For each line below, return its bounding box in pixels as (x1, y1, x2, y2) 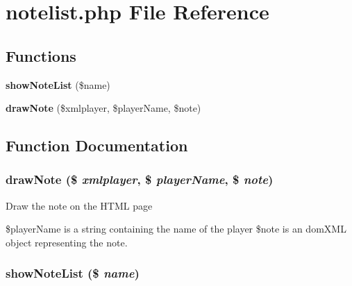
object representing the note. (6, 235, 128, 249)
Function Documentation (6, 135, 188, 156)
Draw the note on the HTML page (6, 198, 153, 212)
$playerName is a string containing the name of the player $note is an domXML (6, 221, 346, 236)
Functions (6, 44, 76, 66)
